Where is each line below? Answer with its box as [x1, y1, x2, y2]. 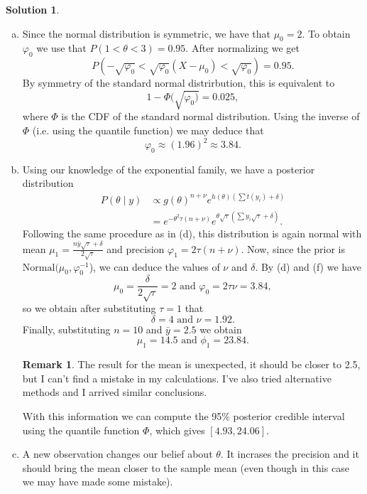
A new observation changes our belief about [22, 446, 213, 461]
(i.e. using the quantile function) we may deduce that [32, 122, 264, 137]
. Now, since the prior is [241, 241, 346, 256]
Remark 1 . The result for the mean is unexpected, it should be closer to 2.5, [22, 357, 361, 372]
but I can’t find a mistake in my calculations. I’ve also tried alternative [22, 370, 332, 385]
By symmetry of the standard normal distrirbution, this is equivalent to [22, 75, 335, 90]
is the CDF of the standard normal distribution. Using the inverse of [61, 109, 360, 124]
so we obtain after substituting [22, 301, 156, 316]
